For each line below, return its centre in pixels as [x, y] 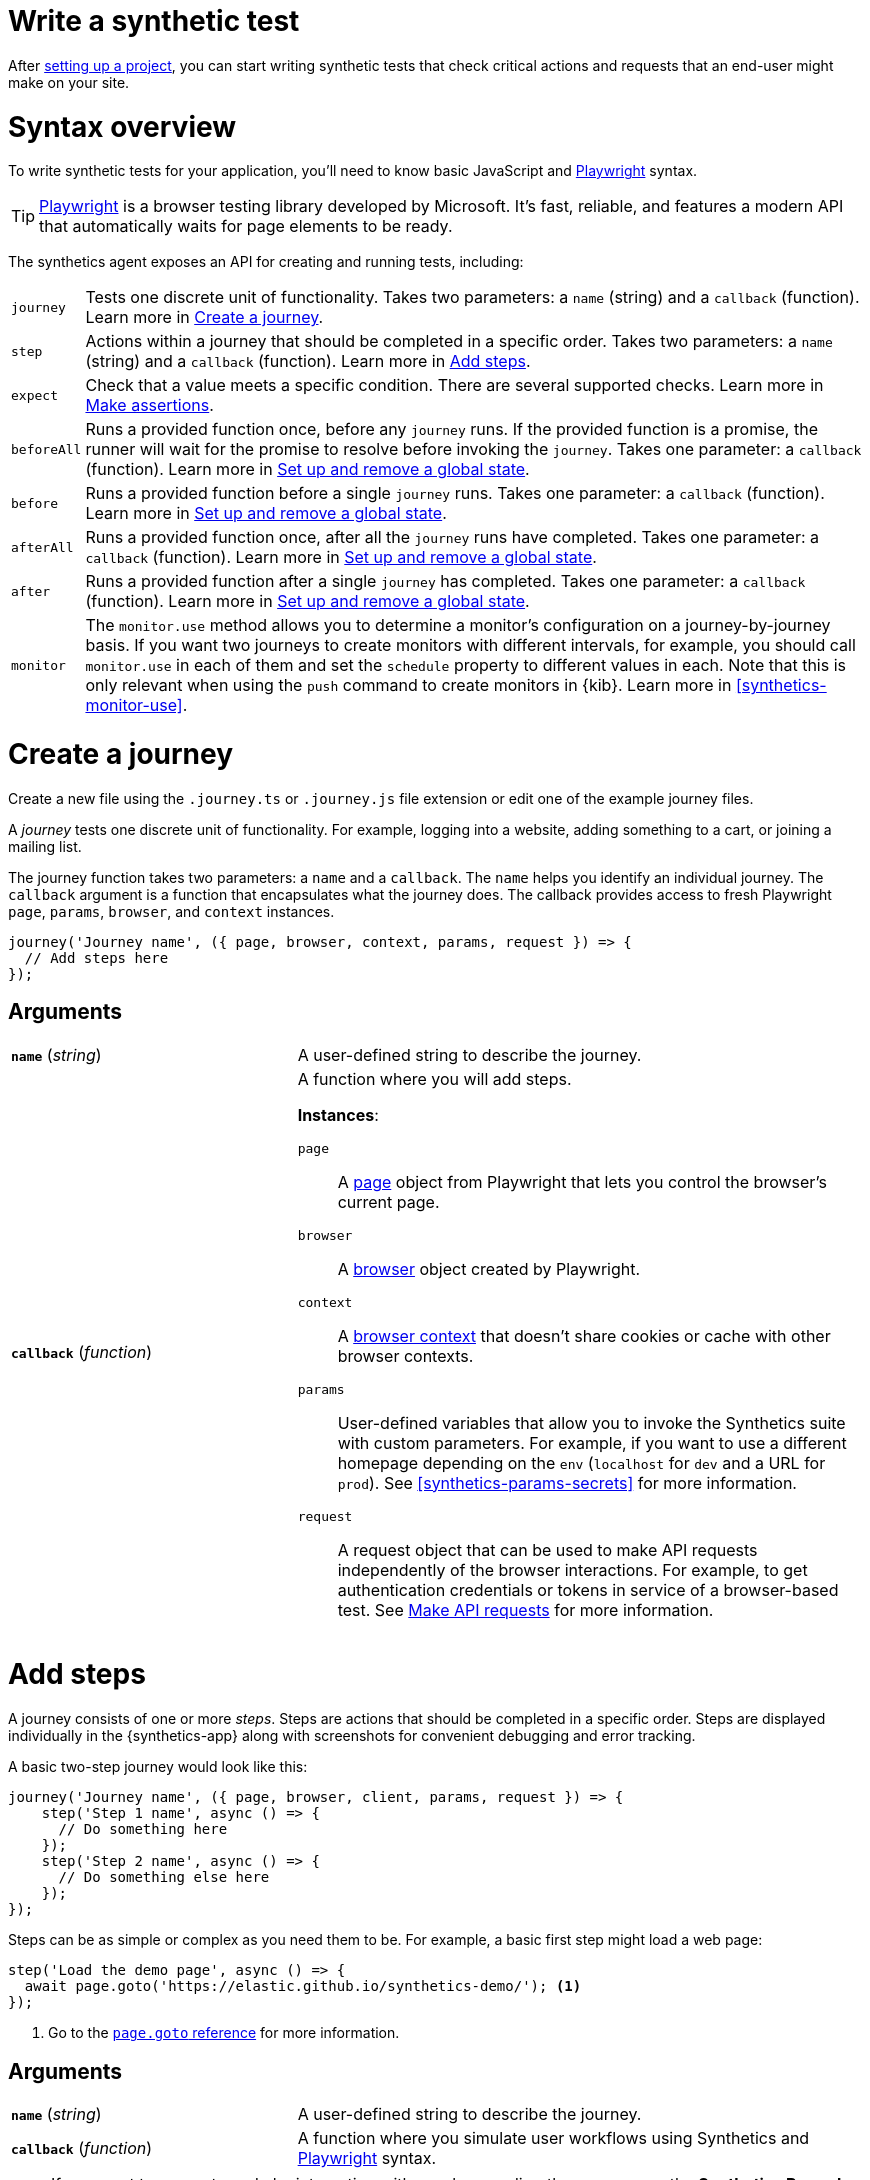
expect [34, 395]
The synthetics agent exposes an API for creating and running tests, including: [266, 262]
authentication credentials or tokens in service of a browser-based [588, 1589]
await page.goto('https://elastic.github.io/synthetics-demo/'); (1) [303, 1986]
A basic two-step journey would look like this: [158, 1767]
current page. [388, 1201]
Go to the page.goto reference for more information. [224, 2033]
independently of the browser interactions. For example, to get [572, 1569]
